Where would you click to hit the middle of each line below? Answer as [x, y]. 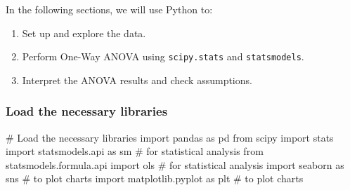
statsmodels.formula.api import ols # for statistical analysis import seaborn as [175, 164]
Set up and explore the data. [84, 33]
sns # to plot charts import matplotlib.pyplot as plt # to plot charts [155, 178]
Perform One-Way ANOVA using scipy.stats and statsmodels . [163, 56]
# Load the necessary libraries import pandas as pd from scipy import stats [170, 137]
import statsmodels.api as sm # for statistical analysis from [135, 151]
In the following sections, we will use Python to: [109, 9]
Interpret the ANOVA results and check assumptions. [137, 80]
